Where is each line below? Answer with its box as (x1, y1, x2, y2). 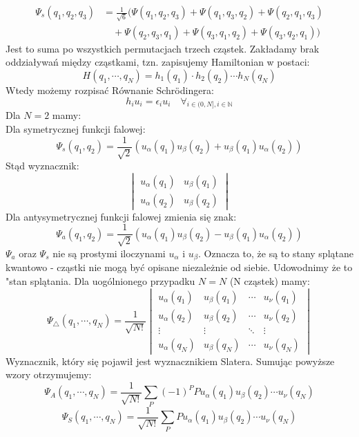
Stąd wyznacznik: (6, 158, 79, 172)
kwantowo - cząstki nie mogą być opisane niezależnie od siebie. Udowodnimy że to (6, 260, 353, 275)
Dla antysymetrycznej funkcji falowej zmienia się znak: (6, 209, 237, 223)
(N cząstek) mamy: (229, 273, 310, 288)
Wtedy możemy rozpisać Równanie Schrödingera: (6, 82, 214, 97)
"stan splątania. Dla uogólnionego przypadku (6, 273, 195, 288)
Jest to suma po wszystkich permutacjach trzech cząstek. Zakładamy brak (6, 41, 320, 55)
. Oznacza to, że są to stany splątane (198, 245, 353, 260)
